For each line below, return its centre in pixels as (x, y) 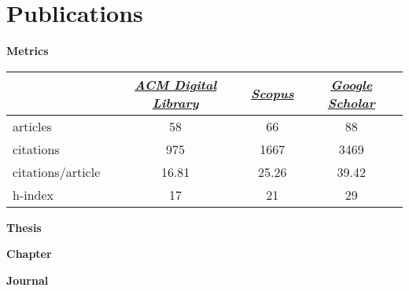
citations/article (57, 171)
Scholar (351, 102)
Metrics (28, 51)
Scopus (272, 94)
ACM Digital (176, 84)
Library (175, 102)
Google (352, 84)
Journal (28, 280)
